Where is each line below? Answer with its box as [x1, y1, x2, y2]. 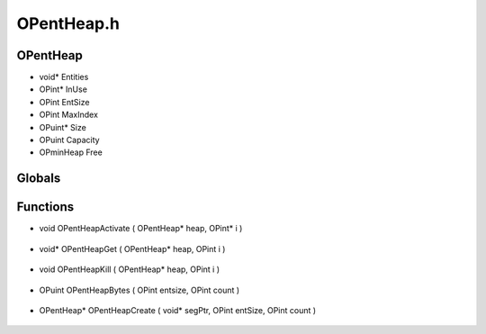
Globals [16, 171, 61, 186]
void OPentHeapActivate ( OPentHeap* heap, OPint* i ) [39, 223, 243, 234]
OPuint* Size [39, 122, 87, 132]
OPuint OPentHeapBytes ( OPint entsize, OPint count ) [39, 284, 240, 295]
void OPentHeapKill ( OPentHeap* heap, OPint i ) [39, 264, 220, 275]
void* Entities [39, 72, 89, 83]
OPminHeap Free [39, 147, 103, 158]
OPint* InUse [39, 84, 87, 95]
